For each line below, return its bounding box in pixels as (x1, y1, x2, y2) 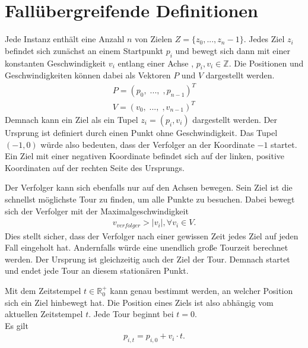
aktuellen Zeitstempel (5, 308, 83, 320)
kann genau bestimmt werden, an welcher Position (110, 284, 293, 296)
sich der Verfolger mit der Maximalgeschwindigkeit (5, 204, 189, 217)
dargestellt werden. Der (192, 113, 277, 125)
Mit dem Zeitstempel (5, 284, 81, 296)
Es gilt (5, 319, 28, 331)
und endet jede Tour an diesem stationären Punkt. (5, 264, 189, 277)
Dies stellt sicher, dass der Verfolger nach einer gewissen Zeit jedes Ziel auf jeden (5, 229, 299, 242)
